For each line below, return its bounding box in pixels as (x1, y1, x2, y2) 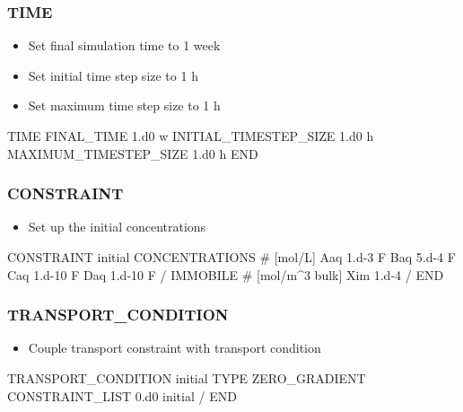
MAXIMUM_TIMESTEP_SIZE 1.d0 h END (7, 144, 258, 162)
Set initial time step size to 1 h (28, 66, 198, 84)
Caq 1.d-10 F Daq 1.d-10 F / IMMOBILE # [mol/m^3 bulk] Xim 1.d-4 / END (7, 265, 444, 284)
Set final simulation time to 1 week (28, 36, 221, 55)
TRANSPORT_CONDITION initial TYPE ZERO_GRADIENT (7, 369, 366, 387)
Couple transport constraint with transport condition (28, 338, 321, 357)
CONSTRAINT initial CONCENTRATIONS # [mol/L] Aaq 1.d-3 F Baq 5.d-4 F (7, 248, 456, 266)
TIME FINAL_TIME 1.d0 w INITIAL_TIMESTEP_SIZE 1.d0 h (7, 127, 374, 145)
